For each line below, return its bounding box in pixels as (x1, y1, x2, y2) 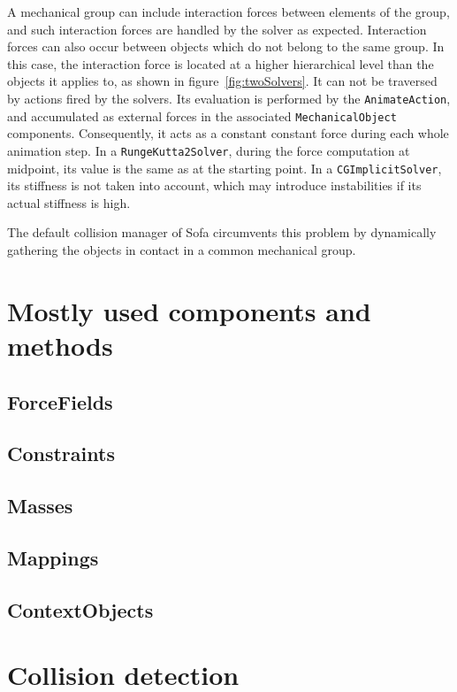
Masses (7, 492, 73, 519)
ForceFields (7, 388, 113, 415)
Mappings (7, 543, 99, 571)
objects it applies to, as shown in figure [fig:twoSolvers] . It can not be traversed (7, 72, 438, 90)
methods (7, 327, 113, 363)
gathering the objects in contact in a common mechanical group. (7, 240, 356, 258)
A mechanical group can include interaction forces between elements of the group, (7, 3, 450, 20)
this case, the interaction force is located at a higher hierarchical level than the (7, 54, 434, 73)
